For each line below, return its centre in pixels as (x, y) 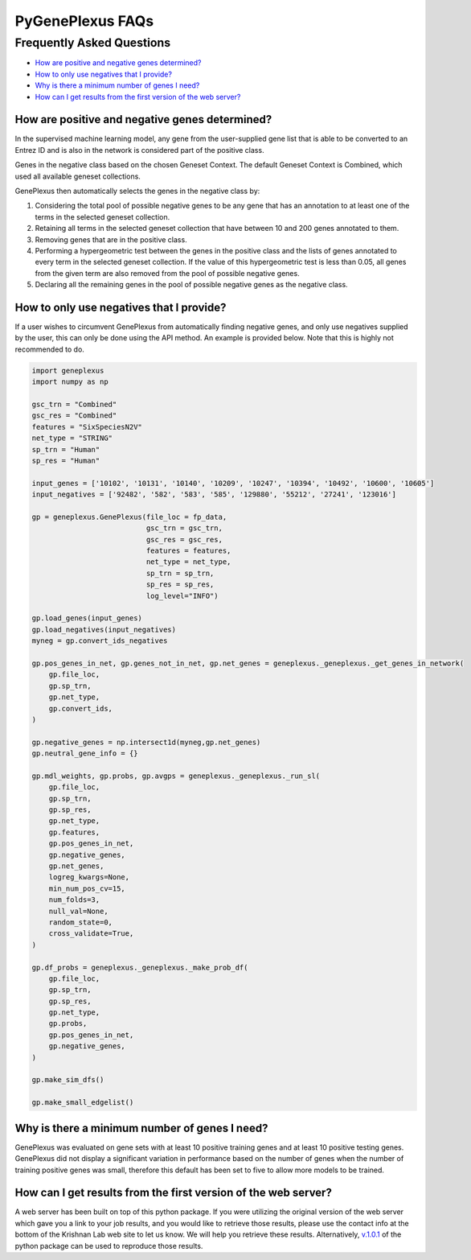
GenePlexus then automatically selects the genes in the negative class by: (137, 191)
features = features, (188, 551)
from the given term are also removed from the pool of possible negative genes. (168, 273)
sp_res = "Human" (66, 460)
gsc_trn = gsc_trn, (184, 528)
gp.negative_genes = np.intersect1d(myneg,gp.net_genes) (146, 742)
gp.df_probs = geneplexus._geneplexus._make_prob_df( (140, 967)
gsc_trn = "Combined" (74, 404)
